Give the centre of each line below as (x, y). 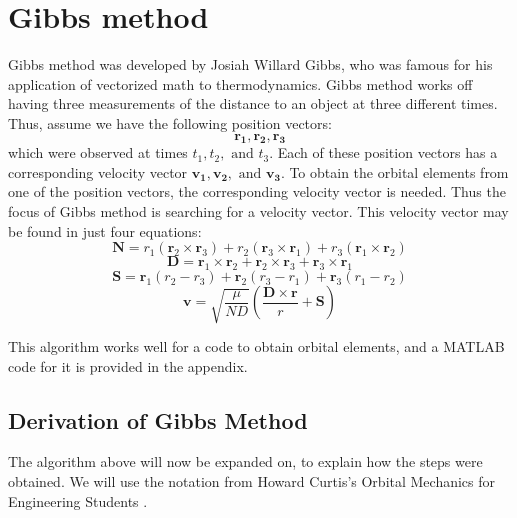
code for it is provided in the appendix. (128, 365)
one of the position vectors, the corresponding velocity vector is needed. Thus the (257, 191)
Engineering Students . (78, 500)
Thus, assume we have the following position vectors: (170, 122)
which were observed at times (98, 152)
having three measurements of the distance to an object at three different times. (253, 103)
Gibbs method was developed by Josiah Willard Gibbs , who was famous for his (250, 64)
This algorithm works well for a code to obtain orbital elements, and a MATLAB (256, 345)
